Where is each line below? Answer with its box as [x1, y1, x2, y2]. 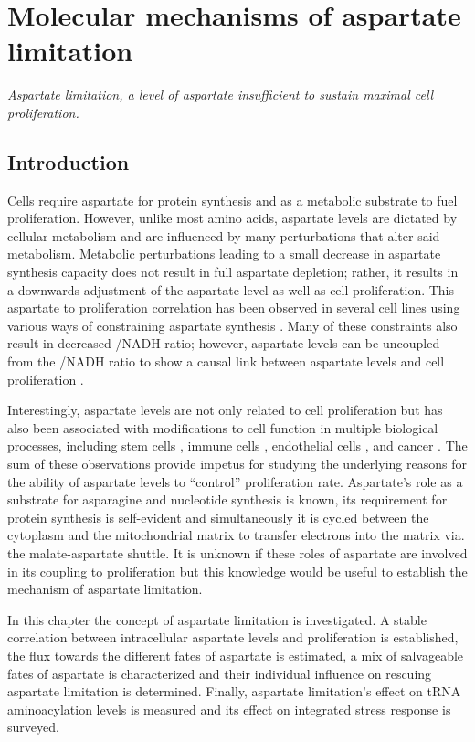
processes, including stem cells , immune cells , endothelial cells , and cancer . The [7, 436, 468, 455]
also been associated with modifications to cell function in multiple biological [7, 418, 438, 437]
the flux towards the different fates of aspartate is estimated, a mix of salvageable [7, 645, 464, 664]
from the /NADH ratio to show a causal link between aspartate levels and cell [7, 352, 445, 371]
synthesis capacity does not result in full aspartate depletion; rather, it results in [7, 262, 459, 281]
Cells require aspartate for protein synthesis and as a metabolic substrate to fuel [7, 190, 458, 209]
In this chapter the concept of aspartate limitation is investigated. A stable [7, 609, 427, 629]
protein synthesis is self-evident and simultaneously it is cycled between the [7, 507, 429, 526]
